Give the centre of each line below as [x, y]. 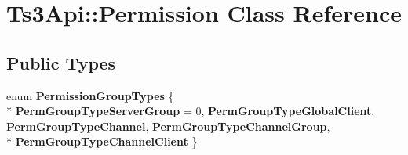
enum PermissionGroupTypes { [90, 95]
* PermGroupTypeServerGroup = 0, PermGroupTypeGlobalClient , [191, 111]
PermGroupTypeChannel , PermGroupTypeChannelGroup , [168, 126]
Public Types [61, 62]
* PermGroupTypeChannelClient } [102, 141]
